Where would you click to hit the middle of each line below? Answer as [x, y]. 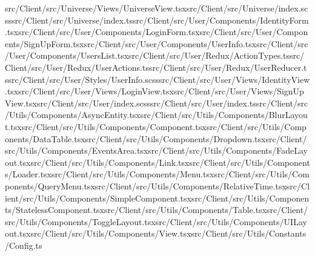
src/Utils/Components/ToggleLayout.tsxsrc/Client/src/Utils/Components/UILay [156, 221]
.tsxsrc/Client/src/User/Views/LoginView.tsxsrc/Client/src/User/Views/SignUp [154, 91]
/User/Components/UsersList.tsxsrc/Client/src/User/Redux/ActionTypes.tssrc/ [155, 55]
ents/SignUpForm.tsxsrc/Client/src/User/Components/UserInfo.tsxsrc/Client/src [157, 43]
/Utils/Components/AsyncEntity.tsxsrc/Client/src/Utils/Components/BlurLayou [156, 115]
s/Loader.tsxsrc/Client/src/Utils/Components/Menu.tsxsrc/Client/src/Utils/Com [157, 174]
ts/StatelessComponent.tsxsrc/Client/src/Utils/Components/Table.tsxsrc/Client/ [157, 210]
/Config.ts [24, 245]
